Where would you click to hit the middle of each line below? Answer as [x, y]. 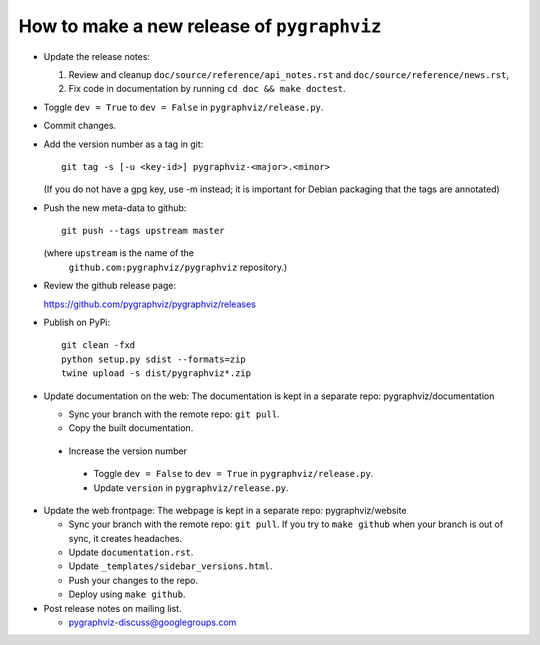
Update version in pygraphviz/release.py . [191, 487]
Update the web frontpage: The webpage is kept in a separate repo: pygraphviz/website [225, 510]
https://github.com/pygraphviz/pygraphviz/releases [150, 304]
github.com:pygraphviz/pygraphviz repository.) [178, 267]
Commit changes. [80, 126]
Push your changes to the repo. [133, 580]
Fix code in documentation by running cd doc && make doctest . [207, 89]
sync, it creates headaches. [125, 538]
